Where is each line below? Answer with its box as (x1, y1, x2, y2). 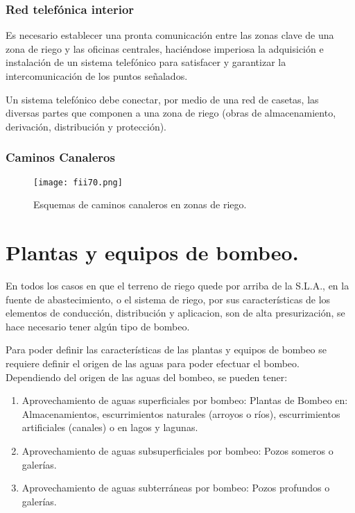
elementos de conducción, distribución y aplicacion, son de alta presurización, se (6, 305, 345, 320)
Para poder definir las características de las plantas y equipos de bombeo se (6, 342, 327, 357)
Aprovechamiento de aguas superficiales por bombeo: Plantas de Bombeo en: (21, 393, 348, 407)
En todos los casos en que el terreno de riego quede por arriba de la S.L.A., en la (6, 278, 349, 292)
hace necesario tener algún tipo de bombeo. (6, 319, 190, 333)
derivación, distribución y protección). (6, 119, 167, 133)
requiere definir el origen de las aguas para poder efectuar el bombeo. (6, 355, 300, 370)
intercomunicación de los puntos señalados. (6, 69, 188, 83)
